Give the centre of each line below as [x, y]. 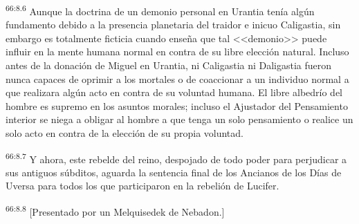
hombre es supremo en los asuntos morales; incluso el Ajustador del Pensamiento [177, 105]
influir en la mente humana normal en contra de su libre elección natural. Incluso [177, 52]
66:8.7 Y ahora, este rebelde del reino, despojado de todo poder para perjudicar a [176, 158]
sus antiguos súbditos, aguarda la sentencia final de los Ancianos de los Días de [174, 172]
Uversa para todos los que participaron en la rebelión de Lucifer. [142, 186]
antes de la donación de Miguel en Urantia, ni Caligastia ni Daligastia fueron [169, 65]
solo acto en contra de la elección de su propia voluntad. [125, 133]
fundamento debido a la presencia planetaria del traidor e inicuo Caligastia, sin [173, 25]
